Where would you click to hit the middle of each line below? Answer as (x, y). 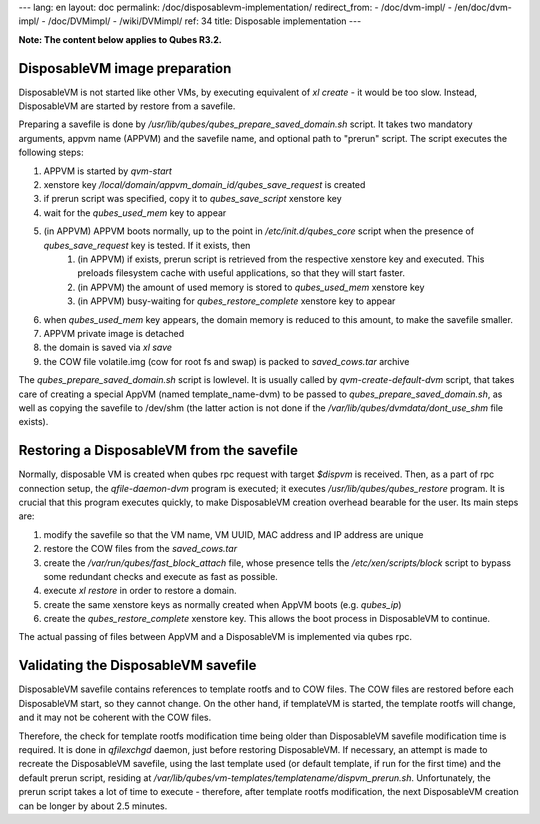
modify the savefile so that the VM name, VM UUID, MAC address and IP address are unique (233, 534)
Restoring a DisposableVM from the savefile (158, 450)
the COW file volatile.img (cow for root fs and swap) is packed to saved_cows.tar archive (226, 361)
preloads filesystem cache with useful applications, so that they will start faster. (241, 273)
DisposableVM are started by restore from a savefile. (127, 106)
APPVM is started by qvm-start (107, 171)
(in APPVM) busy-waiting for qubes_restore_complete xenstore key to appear (236, 301)
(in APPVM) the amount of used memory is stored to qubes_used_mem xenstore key (251, 287)
